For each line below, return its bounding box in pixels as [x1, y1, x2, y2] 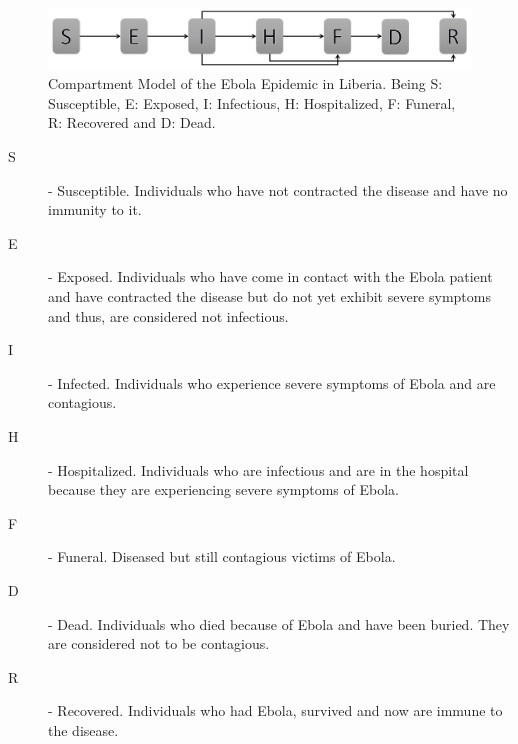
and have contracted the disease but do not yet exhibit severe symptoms [48, 286, 491, 307]
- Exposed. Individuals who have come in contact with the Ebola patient [48, 266, 493, 287]
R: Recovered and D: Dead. [48, 112, 216, 133]
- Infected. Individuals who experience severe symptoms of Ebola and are [48, 372, 496, 393]
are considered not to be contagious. [48, 633, 270, 654]
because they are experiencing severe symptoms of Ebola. [48, 479, 399, 500]
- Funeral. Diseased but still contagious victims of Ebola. [48, 546, 396, 567]
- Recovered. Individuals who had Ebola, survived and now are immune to [48, 700, 503, 721]
